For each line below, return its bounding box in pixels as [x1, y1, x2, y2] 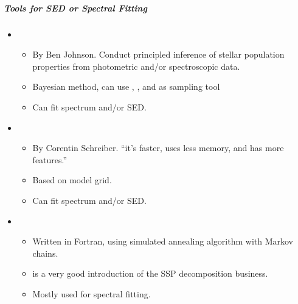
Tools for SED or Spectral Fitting [4, 1, 147, 14]
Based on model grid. [32, 174, 112, 186]
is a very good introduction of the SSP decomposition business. [32, 267, 268, 280]
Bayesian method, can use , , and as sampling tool [32, 80, 220, 93]
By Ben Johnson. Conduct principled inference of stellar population [32, 48, 285, 61]
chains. [32, 246, 58, 259]
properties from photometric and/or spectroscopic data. [32, 59, 240, 72]
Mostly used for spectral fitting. [32, 287, 151, 300]
